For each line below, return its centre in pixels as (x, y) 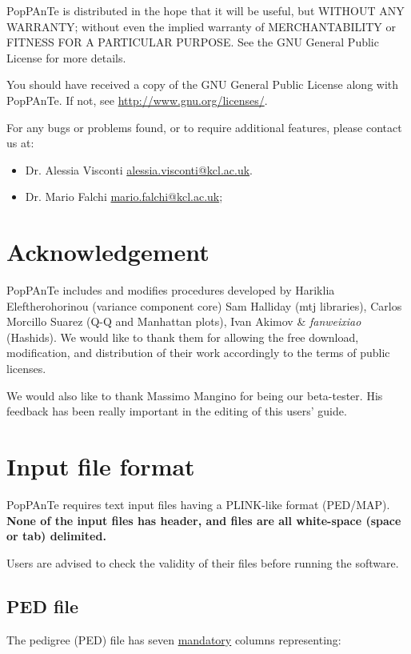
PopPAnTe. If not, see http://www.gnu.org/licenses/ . (137, 100)
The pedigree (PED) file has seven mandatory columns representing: (174, 639)
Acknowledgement (108, 252)
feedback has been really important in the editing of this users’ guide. (177, 411)
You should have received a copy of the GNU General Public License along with (203, 84)
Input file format (101, 466)
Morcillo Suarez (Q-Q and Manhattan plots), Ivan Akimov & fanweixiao (184, 321)
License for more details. (66, 57)
